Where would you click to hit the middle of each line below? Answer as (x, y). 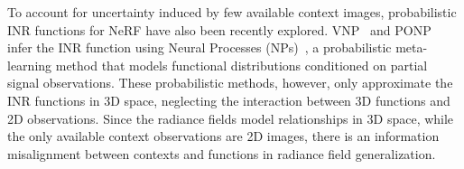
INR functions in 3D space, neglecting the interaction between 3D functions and (229, 100)
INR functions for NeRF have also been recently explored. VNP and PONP (219, 29)
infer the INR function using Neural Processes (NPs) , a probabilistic (200, 47)
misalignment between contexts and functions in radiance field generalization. (222, 153)
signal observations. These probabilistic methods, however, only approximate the (230, 83)
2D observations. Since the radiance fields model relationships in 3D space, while (231, 118)
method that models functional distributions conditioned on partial (241, 65)
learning (30, 65)
